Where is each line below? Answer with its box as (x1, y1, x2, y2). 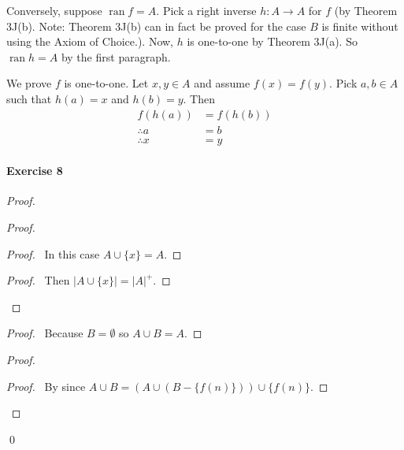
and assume (194, 75, 250, 91)
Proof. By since (6, 377, 86, 394)
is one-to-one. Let (64, 75, 149, 91)
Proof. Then (6, 272, 70, 288)
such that (6, 90, 52, 106)
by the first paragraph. (61, 48, 171, 65)
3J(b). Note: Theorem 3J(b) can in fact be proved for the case (6, 17, 306, 34)
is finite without (321, 17, 398, 34)
